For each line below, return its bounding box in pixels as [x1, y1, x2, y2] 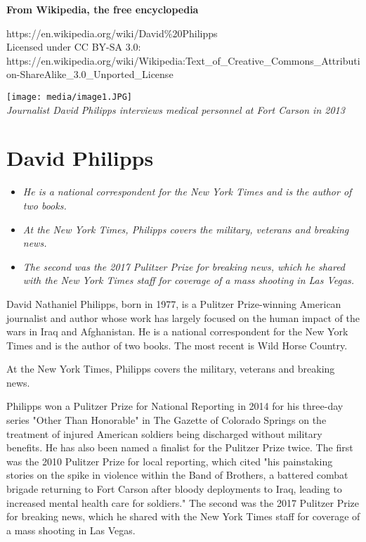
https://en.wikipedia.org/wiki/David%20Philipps [6, 25, 218, 40]
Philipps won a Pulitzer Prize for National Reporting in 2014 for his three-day [6, 399, 344, 413]
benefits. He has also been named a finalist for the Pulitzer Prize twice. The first [6, 440, 353, 455]
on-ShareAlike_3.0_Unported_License [6, 67, 174, 82]
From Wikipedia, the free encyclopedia [6, 2, 199, 16]
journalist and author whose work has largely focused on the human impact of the [6, 310, 360, 325]
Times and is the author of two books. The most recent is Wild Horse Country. [6, 337, 348, 352]
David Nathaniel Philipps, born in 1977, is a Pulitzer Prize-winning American [6, 296, 341, 311]
